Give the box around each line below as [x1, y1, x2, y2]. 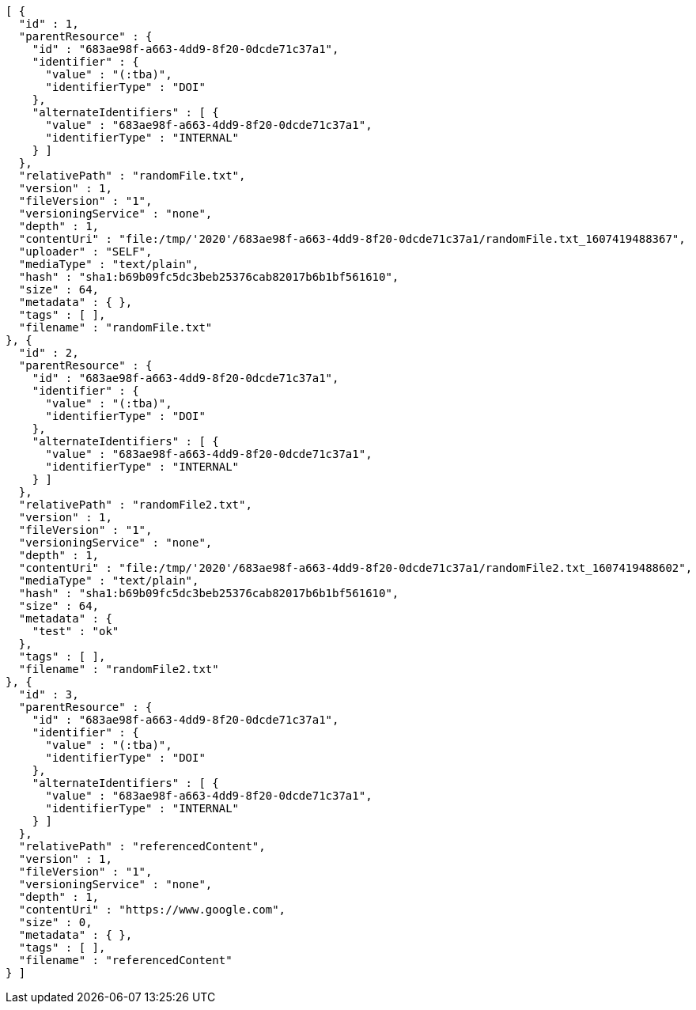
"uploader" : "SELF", [18, 245, 153, 258]
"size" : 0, [18, 916, 93, 929]
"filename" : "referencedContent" [18, 954, 233, 966]
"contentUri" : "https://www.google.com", [18, 903, 286, 916]
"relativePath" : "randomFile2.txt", [18, 498, 252, 511]
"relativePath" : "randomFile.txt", [18, 169, 246, 182]
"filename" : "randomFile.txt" [18, 321, 213, 334]
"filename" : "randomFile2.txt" [18, 663, 219, 675]
